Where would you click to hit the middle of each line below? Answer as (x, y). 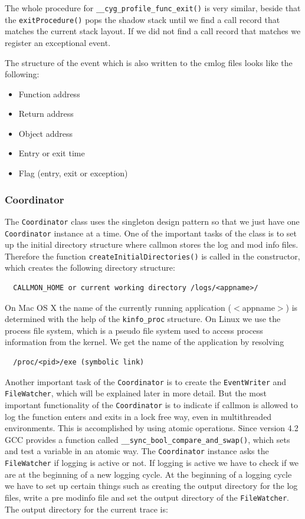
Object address (45, 133)
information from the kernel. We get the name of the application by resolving (145, 342)
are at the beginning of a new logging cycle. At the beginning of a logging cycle (148, 474)
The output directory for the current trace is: (86, 509)
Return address (46, 114)
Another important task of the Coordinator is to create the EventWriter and (146, 381)
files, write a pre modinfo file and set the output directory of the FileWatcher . (147, 497)
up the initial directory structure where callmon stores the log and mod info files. (152, 244)
